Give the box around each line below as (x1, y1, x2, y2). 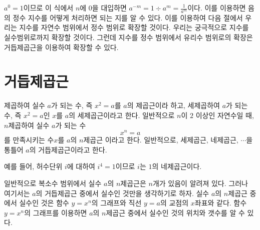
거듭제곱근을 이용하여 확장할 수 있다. (4, 41, 119, 52)
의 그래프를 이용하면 (24, 207, 87, 217)
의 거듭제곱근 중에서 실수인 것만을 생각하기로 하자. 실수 (36, 187, 209, 198)
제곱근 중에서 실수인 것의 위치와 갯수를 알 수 (106, 207, 245, 217)
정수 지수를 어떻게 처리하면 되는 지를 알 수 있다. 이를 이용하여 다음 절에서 (13, 12, 243, 22)
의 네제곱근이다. (152, 161, 202, 171)
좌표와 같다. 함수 (194, 197, 247, 208)
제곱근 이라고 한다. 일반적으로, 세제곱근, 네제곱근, (83, 134, 238, 145)
